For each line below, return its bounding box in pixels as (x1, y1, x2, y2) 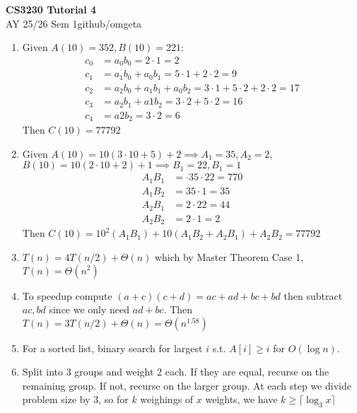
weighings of (140, 392, 194, 407)
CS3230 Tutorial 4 (6, 2, 97, 16)
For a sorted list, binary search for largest (22, 340, 203, 355)
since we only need (49, 302, 130, 317)
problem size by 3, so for (22, 392, 129, 407)
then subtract (283, 288, 343, 303)
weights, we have (205, 392, 278, 407)
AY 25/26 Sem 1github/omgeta (6, 16, 142, 30)
